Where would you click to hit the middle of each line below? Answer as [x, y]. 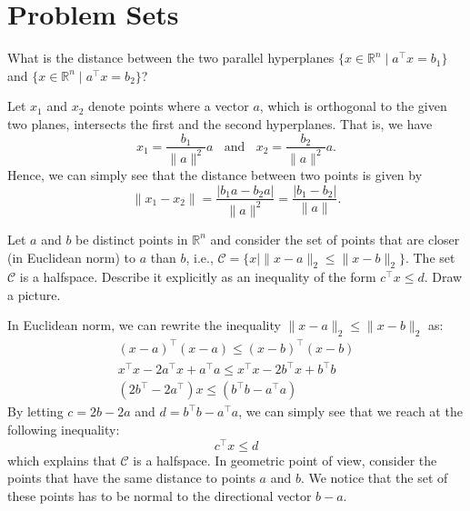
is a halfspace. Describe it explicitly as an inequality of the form [198, 277]
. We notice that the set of [374, 478]
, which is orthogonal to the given [353, 106]
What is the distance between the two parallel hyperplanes [171, 58]
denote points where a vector [169, 106]
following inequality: [64, 429]
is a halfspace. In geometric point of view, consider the [285, 460]
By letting [35, 411]
